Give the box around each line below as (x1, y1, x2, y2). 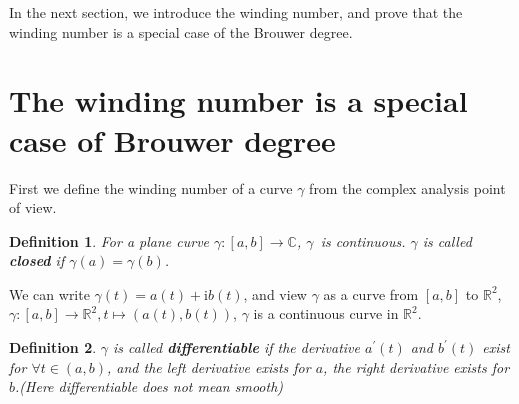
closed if (9, 250, 65, 271)
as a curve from (323, 283, 419, 304)
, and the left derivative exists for (106, 356, 311, 377)
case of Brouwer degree (9, 119, 336, 160)
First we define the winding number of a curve (9, 177, 293, 198)
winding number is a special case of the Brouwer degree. (9, 21, 353, 42)
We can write (9, 283, 90, 304)
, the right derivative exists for (323, 356, 510, 377)
